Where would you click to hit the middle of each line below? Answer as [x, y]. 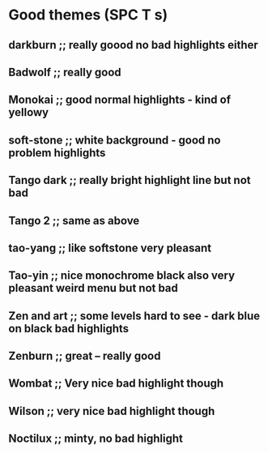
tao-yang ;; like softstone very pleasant [110, 248]
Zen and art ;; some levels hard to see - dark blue [134, 316]
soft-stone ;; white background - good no [115, 140]
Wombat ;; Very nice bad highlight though [116, 384]
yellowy [29, 112]
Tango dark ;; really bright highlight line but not [130, 180]
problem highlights [57, 153]
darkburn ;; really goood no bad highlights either [134, 45]
